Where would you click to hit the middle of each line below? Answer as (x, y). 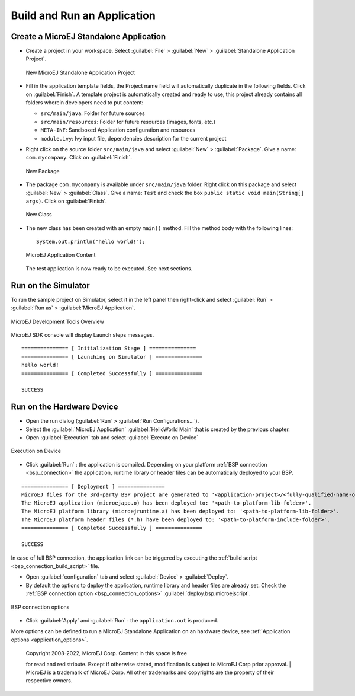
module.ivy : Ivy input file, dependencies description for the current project (133, 138)
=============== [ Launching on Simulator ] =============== (112, 357)
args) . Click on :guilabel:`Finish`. (67, 201)
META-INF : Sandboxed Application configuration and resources (118, 130)
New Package (43, 171)
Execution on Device (36, 451)
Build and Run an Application (83, 15)
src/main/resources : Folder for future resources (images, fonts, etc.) (128, 122)
